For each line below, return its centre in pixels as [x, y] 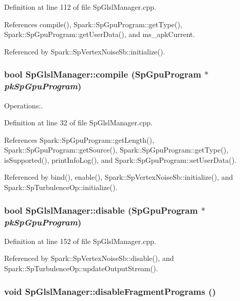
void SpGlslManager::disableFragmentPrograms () [110, 291]
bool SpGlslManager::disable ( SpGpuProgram [101, 210]
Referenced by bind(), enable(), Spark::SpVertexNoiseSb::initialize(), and [119, 177]
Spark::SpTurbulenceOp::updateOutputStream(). [81, 268]
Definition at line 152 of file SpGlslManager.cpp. [80, 241]
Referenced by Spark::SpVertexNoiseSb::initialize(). [85, 51]
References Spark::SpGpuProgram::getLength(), [79, 139]
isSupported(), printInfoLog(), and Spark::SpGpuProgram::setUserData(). [121, 159]
